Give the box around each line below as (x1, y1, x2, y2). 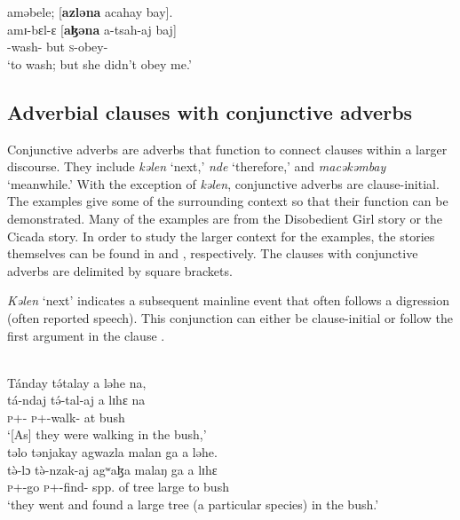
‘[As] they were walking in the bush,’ (7, 425, 207, 444)
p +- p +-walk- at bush (7, 407, 125, 426)
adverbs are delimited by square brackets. (7, 261, 233, 280)
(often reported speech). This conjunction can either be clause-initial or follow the (7, 308, 454, 327)
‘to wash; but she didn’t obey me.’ (7, 54, 192, 73)
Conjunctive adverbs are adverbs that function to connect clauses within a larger (7, 139, 448, 158)
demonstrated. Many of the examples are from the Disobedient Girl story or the (7, 209, 443, 227)
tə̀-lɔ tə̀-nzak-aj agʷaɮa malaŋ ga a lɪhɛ (7, 460, 218, 478)
